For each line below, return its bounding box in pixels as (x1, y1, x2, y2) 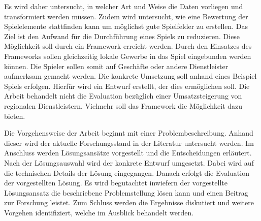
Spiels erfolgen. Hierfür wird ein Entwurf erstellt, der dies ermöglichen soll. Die (4, 80, 250, 91)
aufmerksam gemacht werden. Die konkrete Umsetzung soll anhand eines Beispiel (4, 71, 257, 81)
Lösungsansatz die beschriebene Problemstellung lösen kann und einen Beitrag (4, 187, 248, 198)
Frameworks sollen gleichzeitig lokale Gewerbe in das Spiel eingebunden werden (4, 50, 251, 61)
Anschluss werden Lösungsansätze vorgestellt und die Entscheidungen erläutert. (4, 147, 252, 158)
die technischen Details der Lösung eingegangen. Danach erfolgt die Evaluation (4, 167, 249, 178)
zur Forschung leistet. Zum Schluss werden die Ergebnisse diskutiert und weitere (4, 197, 254, 208)
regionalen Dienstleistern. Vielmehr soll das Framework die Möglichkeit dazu (4, 100, 243, 111)
